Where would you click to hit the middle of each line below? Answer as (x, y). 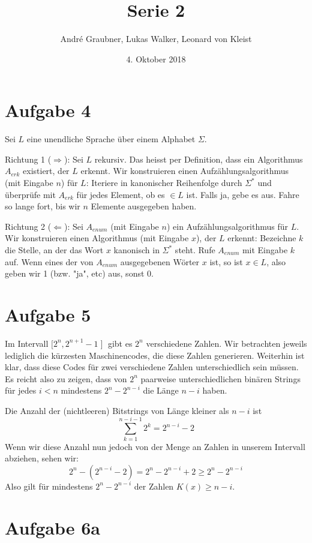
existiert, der (46, 171)
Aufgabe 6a (52, 527)
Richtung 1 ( (28, 159)
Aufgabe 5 (48, 314)
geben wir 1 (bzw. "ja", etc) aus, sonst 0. (79, 273)
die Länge (161, 390)
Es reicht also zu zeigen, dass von (66, 378)
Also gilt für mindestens (49, 486)
